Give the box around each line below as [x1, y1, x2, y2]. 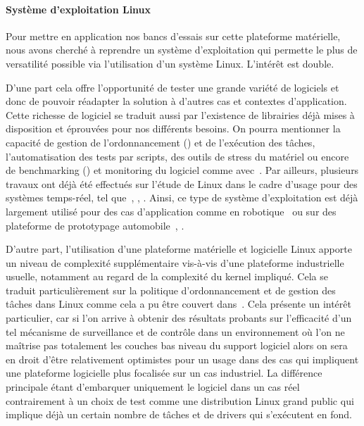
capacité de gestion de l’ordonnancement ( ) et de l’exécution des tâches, [6, 134, 315, 149]
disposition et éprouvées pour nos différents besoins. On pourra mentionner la [6, 121, 341, 136]
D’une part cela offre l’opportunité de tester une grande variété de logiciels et [6, 80, 339, 94]
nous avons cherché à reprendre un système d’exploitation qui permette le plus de [6, 42, 358, 57]
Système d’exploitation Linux [6, 1, 151, 16]
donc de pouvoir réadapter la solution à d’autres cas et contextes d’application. [6, 94, 347, 108]
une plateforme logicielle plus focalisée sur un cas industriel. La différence [6, 365, 322, 380]
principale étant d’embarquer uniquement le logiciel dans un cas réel [6, 380, 300, 394]
